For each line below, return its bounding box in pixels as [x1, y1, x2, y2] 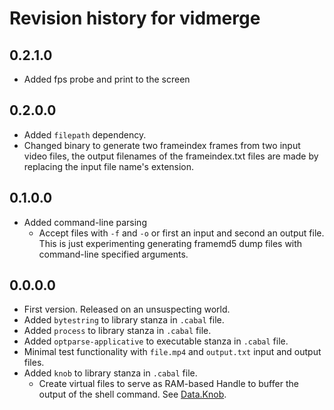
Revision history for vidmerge [9, 7, 261, 30]
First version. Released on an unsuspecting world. [23, 303, 231, 316]
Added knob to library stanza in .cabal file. [23, 367, 198, 379]
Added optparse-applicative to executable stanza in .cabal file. [23, 335, 289, 347]
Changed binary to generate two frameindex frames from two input [23, 139, 301, 151]
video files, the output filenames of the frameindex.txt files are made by [23, 150, 319, 162]
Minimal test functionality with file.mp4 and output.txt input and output [23, 346, 322, 358]
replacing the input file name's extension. [23, 160, 195, 172]
